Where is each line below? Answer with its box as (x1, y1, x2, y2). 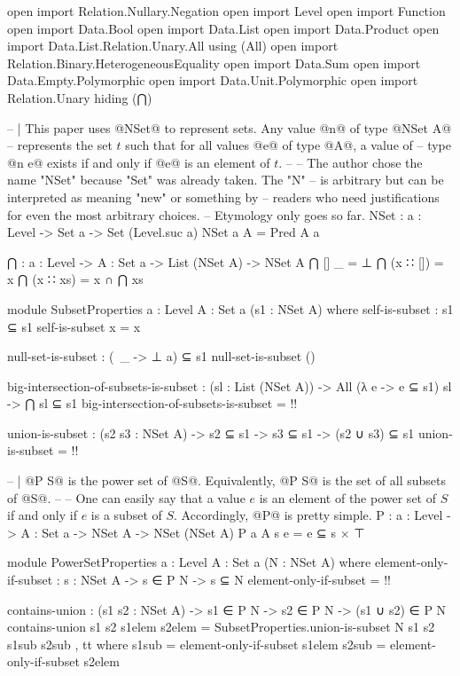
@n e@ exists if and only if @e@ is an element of (7, 153, 270, 171)
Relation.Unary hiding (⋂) (7, 88, 152, 106)
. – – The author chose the (278, 153, 423, 171)
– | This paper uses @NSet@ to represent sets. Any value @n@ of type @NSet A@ (7, 118, 452, 137)
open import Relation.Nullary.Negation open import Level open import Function (7, 2, 446, 20)
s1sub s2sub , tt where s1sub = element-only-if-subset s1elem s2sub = (7, 634, 386, 653)
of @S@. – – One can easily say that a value (7, 488, 246, 507)
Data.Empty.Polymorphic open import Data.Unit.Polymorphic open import (7, 71, 418, 90)
